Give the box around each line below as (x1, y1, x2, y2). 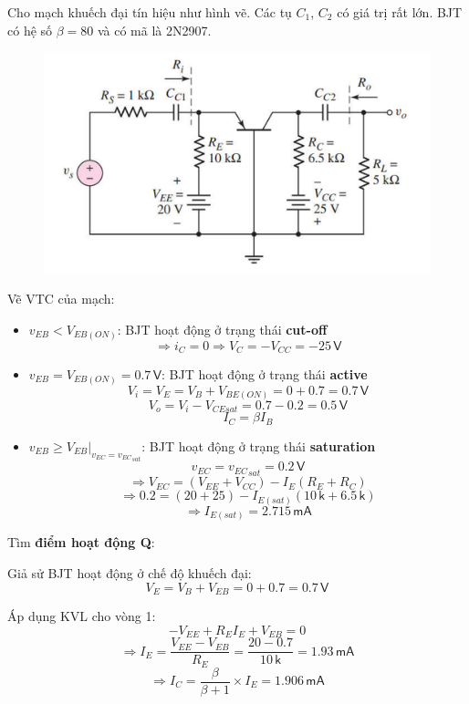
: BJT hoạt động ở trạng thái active (162, 364, 368, 383)
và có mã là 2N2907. (97, 20, 212, 39)
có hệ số (7, 20, 53, 39)
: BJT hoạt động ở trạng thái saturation (141, 436, 376, 455)
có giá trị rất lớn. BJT (337, 3, 463, 21)
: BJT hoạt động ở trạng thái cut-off (117, 320, 328, 339)
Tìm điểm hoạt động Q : (7, 533, 155, 552)
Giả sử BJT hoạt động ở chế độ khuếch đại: (7, 563, 252, 582)
